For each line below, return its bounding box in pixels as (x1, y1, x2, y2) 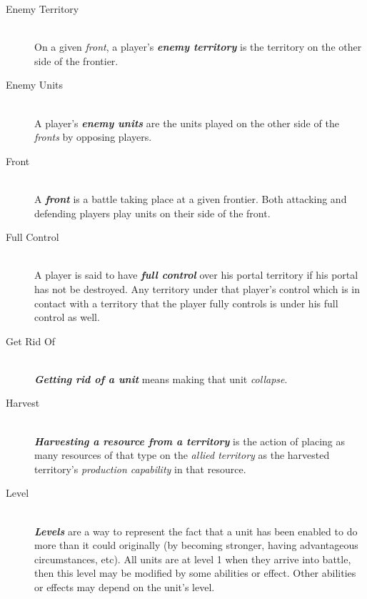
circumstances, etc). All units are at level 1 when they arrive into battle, (34, 551, 351, 566)
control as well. (34, 310, 100, 325)
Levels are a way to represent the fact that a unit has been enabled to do (34, 523, 358, 538)
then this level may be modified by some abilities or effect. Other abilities (34, 565, 356, 580)
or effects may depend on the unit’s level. (34, 580, 215, 594)
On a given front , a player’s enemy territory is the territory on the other (34, 39, 362, 54)
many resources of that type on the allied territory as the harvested (34, 447, 330, 462)
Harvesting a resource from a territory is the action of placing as (34, 433, 345, 448)
